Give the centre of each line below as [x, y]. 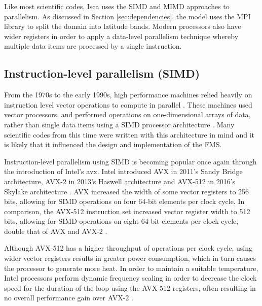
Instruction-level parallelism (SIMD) [102, 73]
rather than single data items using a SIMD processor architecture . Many [119, 124]
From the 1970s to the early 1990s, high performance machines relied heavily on [128, 95]
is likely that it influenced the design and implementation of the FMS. [113, 144]
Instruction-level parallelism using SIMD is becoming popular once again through [130, 161]
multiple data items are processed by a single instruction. [93, 46]
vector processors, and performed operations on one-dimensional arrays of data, [127, 114]
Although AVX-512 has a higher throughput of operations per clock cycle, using [128, 248]
